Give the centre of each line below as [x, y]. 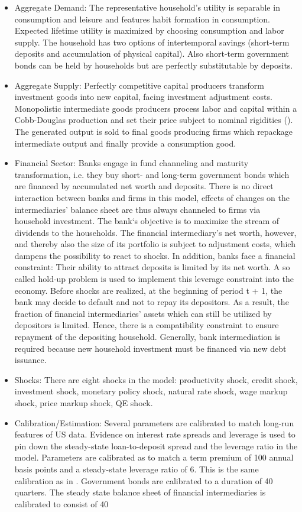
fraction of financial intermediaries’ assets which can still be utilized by [143, 313]
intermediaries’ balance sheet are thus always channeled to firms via [137, 209]
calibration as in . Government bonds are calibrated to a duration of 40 [144, 480]
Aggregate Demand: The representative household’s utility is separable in [147, 7]
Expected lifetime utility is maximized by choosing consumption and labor [149, 30]
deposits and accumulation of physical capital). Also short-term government [152, 54]
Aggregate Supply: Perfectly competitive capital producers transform [139, 85]
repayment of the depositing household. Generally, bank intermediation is [147, 337]
